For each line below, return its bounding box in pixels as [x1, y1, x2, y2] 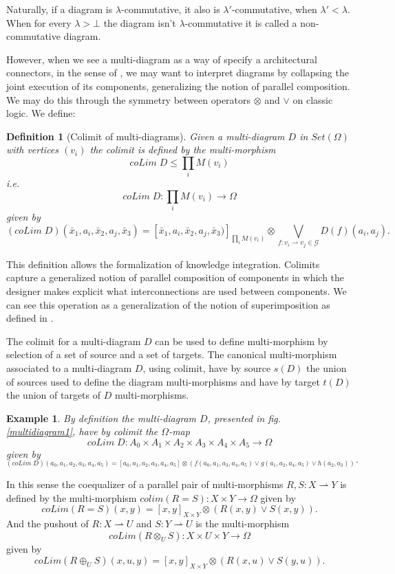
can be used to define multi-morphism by [155, 333, 328, 348]
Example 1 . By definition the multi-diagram [6, 410, 196, 425]
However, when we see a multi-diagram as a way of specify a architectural [6, 52, 317, 66]
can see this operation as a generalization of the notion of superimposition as [6, 297, 330, 311]
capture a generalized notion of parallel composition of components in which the [6, 270, 345, 285]
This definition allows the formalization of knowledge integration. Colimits [6, 256, 320, 271]
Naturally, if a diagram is [6, 2, 113, 16]
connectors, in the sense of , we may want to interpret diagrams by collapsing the [6, 65, 349, 80]
